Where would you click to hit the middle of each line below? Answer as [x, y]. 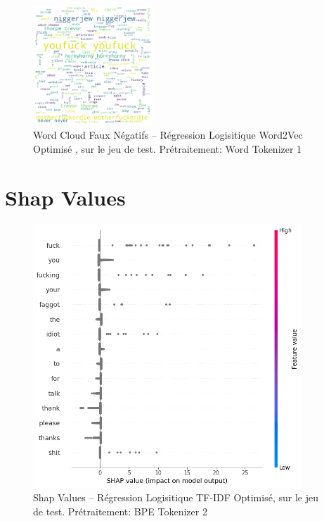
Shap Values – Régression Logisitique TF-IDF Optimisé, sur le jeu [176, 497]
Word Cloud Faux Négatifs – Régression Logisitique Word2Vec [168, 135]
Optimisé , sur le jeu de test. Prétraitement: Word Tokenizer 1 [168, 148]
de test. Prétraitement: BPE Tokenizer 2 [120, 511]
